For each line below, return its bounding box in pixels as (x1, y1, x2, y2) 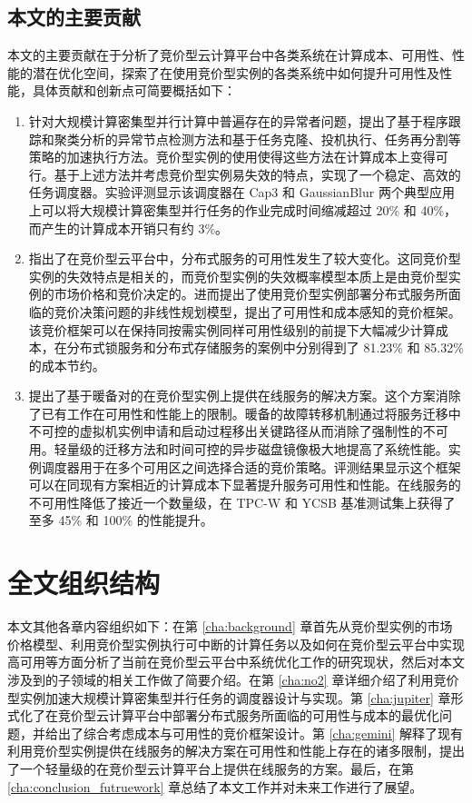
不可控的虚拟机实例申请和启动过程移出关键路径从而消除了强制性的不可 (28, 421, 448, 441)
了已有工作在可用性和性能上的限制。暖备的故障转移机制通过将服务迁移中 (28, 403, 461, 422)
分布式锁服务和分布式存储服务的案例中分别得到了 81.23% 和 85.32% (66, 338, 464, 357)
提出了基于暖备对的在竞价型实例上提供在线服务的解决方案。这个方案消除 (28, 386, 461, 405)
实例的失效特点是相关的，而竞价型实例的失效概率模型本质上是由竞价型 (28, 266, 448, 285)
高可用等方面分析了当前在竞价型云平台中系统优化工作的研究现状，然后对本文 (7, 652, 465, 671)
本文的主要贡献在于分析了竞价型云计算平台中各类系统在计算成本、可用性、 (7, 45, 452, 64)
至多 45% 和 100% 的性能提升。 (28, 511, 213, 530)
